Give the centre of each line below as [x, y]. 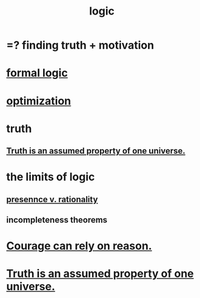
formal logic [37, 73]
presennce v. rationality [52, 199]
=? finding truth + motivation [80, 45]
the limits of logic [51, 177]
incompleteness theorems [57, 220]
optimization [39, 101]
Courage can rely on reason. [79, 246]
